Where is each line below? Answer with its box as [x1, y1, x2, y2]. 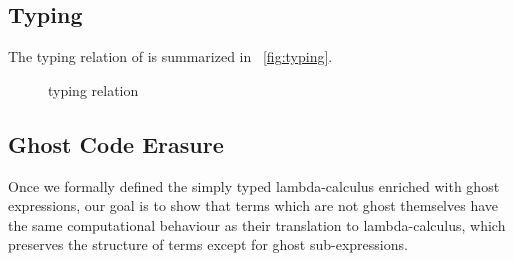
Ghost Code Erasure [8, 128, 224, 159]
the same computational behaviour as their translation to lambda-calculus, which [8, 214, 506, 235]
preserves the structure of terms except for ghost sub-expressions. [8, 234, 408, 255]
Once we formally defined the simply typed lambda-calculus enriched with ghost [8, 175, 500, 196]
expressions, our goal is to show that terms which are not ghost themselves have [8, 195, 498, 216]
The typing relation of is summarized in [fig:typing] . [8, 46, 333, 67]
